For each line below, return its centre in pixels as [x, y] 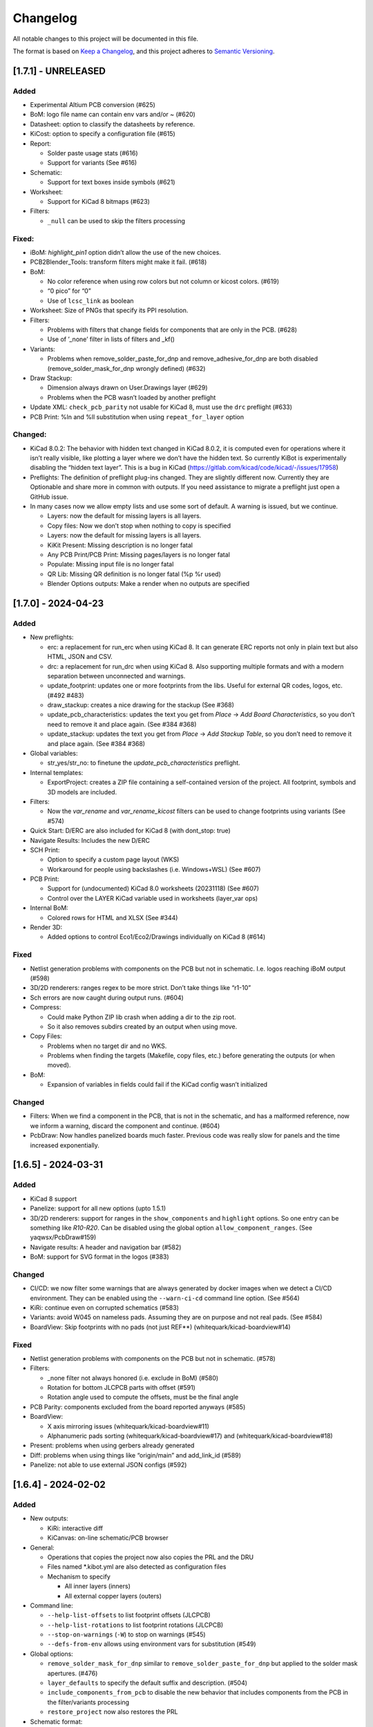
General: [42, 1547]
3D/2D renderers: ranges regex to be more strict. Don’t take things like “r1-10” [141, 988]
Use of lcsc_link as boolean [90, 300]
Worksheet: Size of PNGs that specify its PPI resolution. [109, 310]
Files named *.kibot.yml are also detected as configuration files [137, 1567]
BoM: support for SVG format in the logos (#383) [99, 1257]
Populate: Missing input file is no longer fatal [111, 564]
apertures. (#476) [73, 1673]
